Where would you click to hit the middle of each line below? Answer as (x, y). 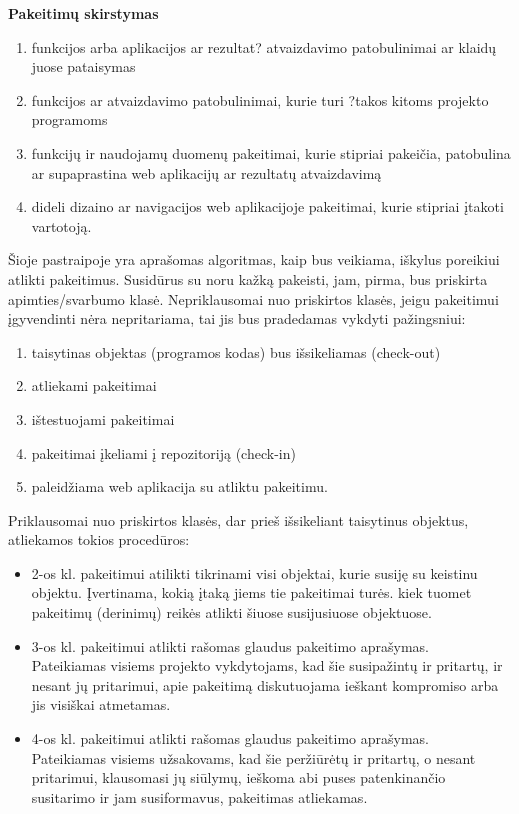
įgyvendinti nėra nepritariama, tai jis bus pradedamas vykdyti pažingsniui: (237, 318)
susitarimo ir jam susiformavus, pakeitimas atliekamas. (199, 796)
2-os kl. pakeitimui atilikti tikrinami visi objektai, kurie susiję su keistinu (254, 572)
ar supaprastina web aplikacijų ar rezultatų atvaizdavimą (206, 172)
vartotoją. (61, 225)
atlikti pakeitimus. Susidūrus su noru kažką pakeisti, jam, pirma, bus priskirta (248, 278)
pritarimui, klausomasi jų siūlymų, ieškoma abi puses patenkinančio (238, 777)
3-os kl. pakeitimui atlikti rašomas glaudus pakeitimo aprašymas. (230, 645)
